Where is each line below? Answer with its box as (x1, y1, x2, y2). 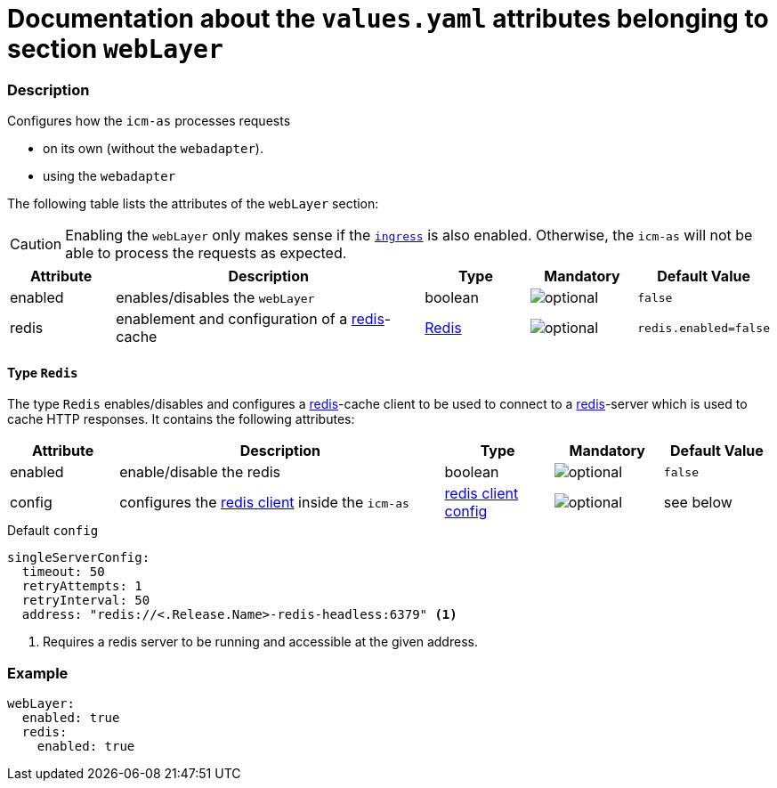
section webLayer (7, 34, 223, 64)
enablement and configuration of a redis (116, 310, 384, 329)
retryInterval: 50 (21, 593, 150, 608)
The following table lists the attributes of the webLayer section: (7, 196, 379, 212)
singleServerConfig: (7, 550, 150, 565)
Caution (10, 235, 62, 254)
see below (663, 493, 732, 512)
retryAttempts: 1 (21, 579, 142, 594)
